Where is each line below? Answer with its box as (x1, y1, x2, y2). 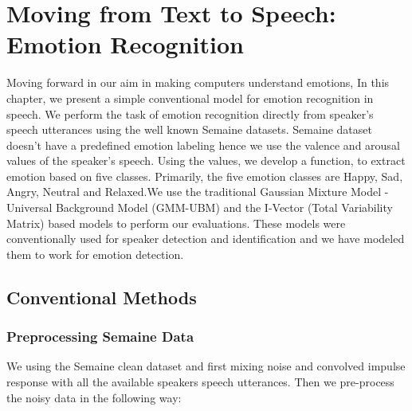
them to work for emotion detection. (6, 245, 184, 262)
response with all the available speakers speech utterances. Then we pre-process (6, 374, 394, 390)
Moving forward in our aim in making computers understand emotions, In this (6, 74, 390, 91)
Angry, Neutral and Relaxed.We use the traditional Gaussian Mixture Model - (6, 183, 389, 200)
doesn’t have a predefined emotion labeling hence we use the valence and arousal (6, 136, 400, 153)
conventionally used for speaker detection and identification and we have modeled (6, 230, 405, 247)
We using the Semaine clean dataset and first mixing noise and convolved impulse (6, 358, 406, 374)
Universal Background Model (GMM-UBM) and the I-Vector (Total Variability (6, 199, 393, 216)
